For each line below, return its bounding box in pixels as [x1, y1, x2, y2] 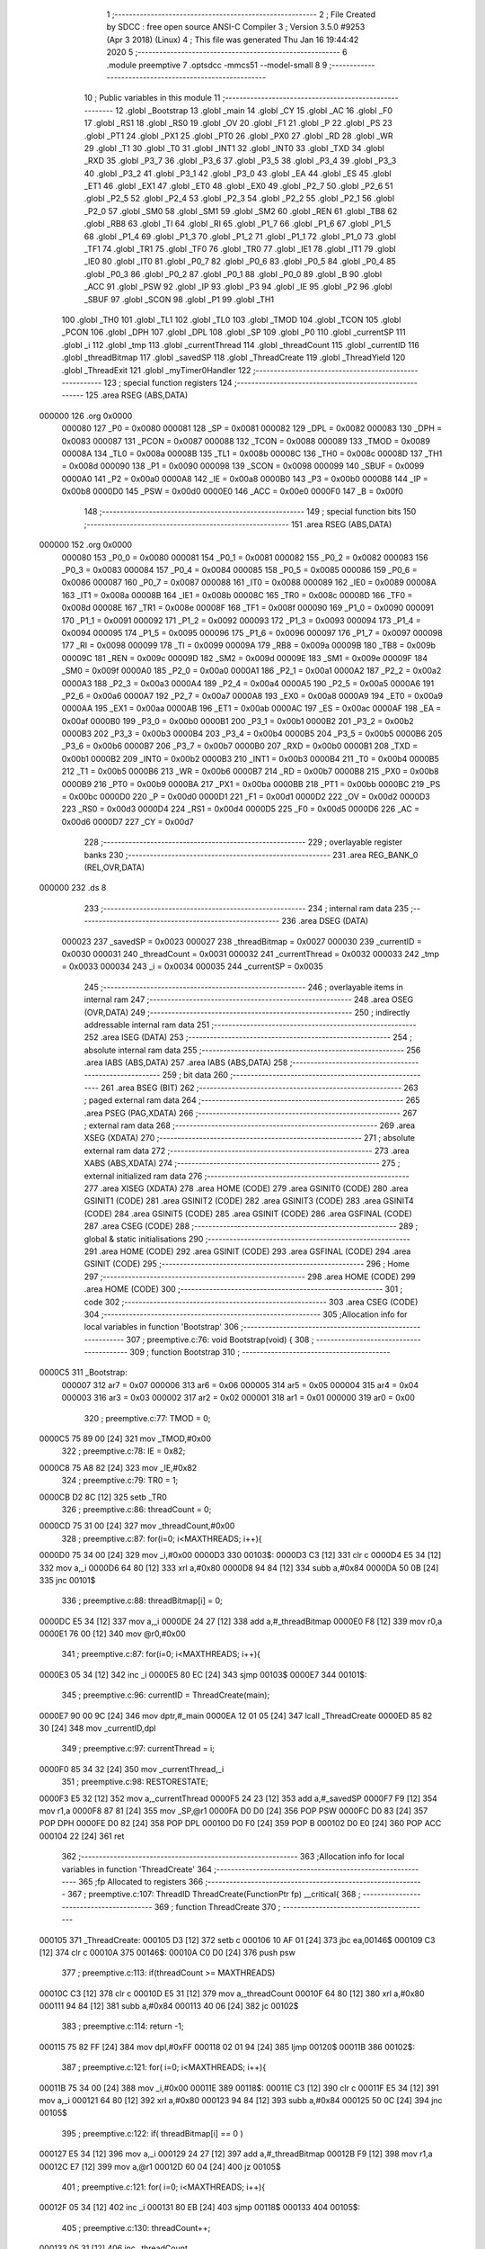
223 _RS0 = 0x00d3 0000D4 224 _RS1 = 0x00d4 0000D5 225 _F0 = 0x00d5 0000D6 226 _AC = [61, 803, 420, 814]
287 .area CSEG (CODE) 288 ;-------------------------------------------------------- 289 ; [84, 1221, 419, 1232]
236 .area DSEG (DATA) [281, 916, 369, 927]
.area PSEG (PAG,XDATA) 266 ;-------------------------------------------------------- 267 [84, 1107, 418, 1118]
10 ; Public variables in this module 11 [84, 93, 221, 103]
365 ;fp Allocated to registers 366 [77, 1876, 204, 1886]
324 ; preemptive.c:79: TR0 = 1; [61, 1475, 179, 1486]
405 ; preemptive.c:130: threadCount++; [61, 2222, 211, 2233]
